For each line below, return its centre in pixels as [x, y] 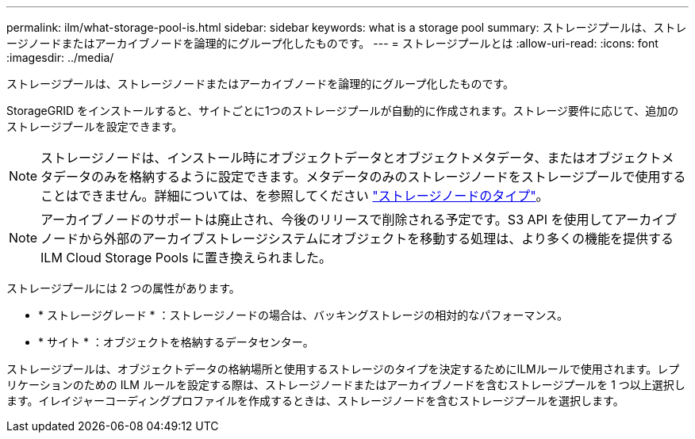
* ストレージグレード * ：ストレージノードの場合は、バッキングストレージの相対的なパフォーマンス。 [303, 315]
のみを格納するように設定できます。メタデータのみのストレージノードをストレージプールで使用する [389, 177]
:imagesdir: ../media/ [60, 57]
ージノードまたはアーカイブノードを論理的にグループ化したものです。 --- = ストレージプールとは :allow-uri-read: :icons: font [332, 43]
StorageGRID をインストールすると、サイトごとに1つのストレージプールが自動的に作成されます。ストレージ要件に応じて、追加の [343, 111]
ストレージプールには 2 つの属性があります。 [123, 288]
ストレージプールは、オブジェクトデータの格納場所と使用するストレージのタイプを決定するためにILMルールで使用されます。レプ [343, 369]
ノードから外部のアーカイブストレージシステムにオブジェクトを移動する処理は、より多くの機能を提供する [357, 239]
